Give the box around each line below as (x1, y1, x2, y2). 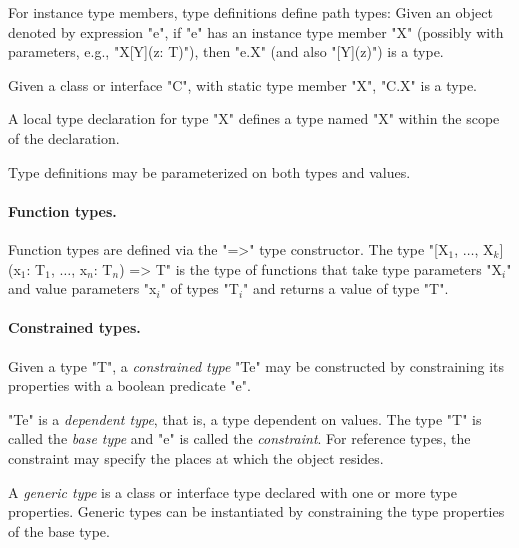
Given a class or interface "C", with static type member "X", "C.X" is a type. (8, 74, 477, 95)
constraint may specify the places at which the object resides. (8, 447, 384, 468)
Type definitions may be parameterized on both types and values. (8, 161, 411, 182)
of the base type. (8, 520, 110, 541)
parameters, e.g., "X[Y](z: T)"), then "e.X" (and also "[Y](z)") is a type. (8, 41, 444, 62)
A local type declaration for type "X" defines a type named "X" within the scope (8, 108, 500, 129)
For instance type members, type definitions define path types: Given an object (8, 2, 493, 22)
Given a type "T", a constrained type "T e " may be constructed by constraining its (8, 355, 505, 376)
